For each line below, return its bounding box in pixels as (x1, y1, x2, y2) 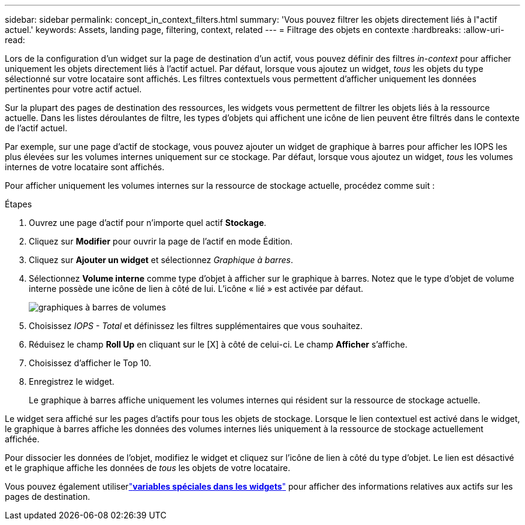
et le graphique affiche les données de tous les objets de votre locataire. (5, 463, 291, 473)
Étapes (5, 199, 32, 209)
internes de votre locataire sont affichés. (5, 162, 165, 172)
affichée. (5, 434, 40, 444)
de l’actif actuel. (5, 123, 68, 133)
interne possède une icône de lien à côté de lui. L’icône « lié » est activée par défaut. (29, 283, 363, 294)
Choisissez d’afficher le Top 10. (29, 358, 152, 368)
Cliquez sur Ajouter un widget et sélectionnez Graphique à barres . (29, 255, 294, 265)
